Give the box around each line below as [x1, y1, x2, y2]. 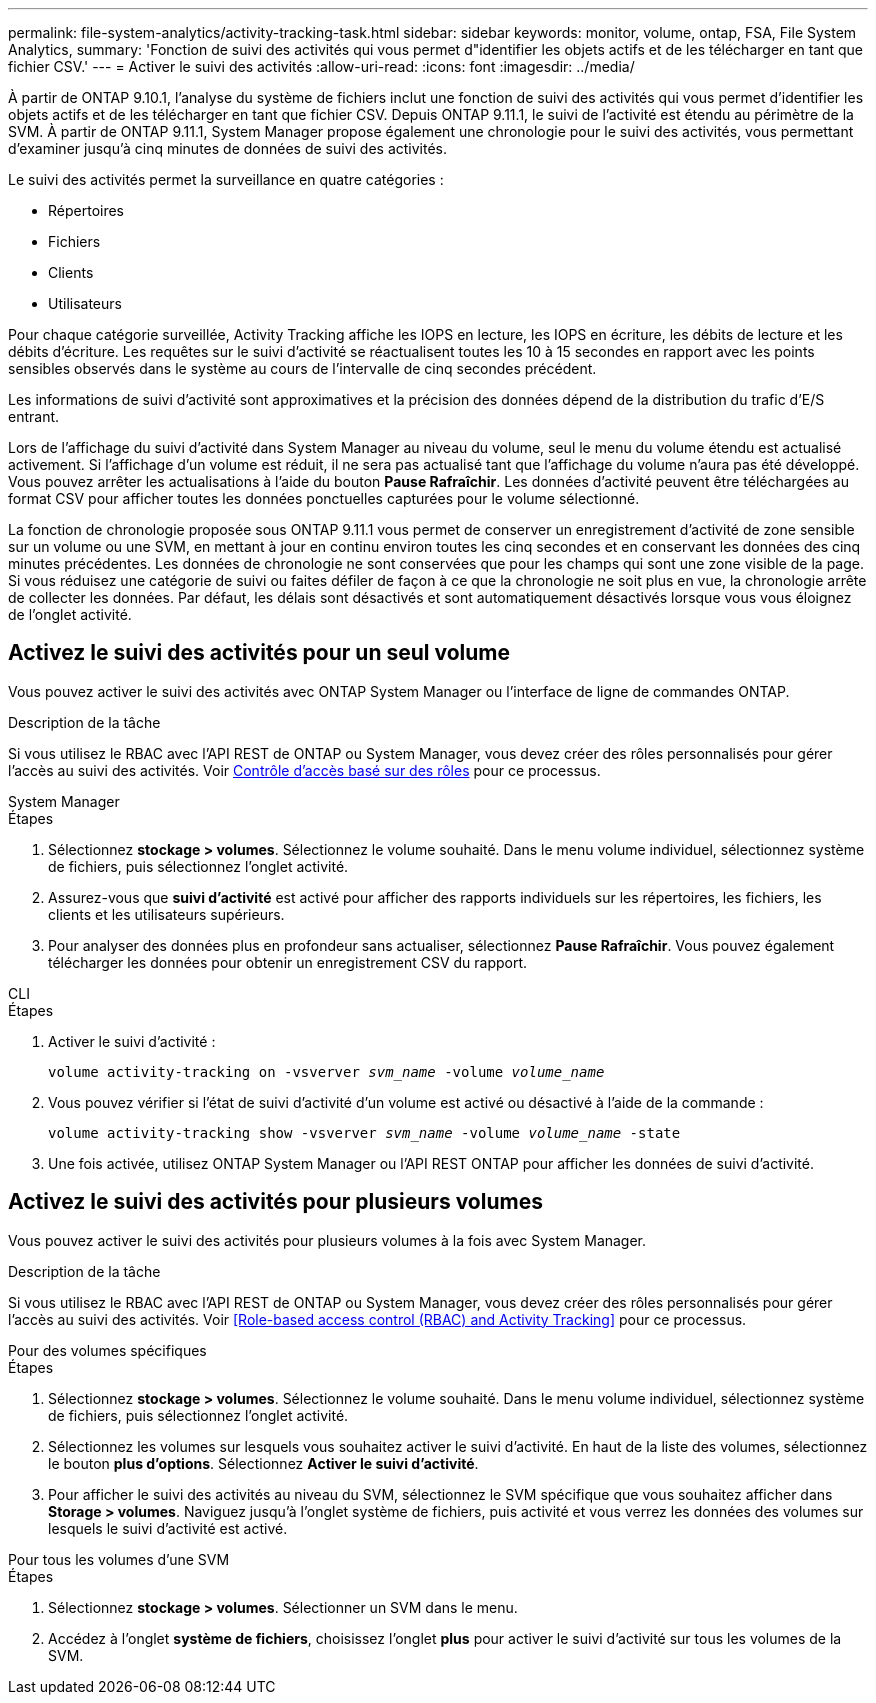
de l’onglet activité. [8, 606, 132, 623]
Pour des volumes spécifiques [8, 1341, 207, 1359]
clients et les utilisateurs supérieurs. [48, 905, 285, 923]
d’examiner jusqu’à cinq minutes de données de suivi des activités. [8, 140, 448, 157]
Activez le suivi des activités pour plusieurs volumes [8, 1189, 543, 1215]
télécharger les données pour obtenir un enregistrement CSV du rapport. [48, 953, 528, 971]
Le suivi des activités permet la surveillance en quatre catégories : [8, 171, 444, 188]
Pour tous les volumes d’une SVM [8, 1550, 230, 1568]
